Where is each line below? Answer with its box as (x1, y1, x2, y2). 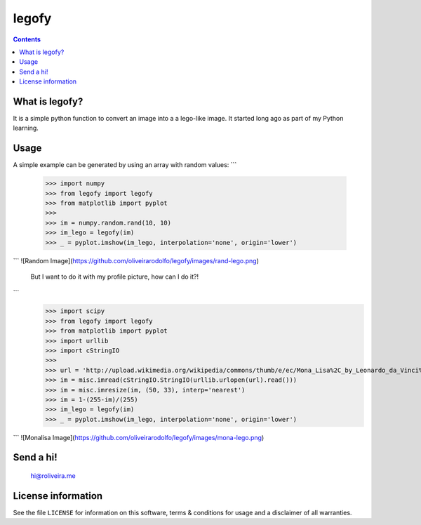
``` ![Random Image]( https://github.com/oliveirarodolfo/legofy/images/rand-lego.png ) (13, 256, 260, 265)
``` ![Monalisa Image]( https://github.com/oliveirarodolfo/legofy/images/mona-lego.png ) (13, 433, 265, 441)
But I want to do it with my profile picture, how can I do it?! (30, 272, 199, 281)
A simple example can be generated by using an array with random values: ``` (13, 161, 237, 169)
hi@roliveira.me (30, 472, 76, 480)
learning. (13, 124, 39, 133)
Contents (13, 35, 41, 44)
